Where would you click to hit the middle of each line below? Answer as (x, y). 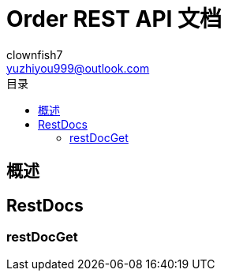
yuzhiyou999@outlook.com (78, 68)
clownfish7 (35, 54)
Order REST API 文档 (114, 19)
